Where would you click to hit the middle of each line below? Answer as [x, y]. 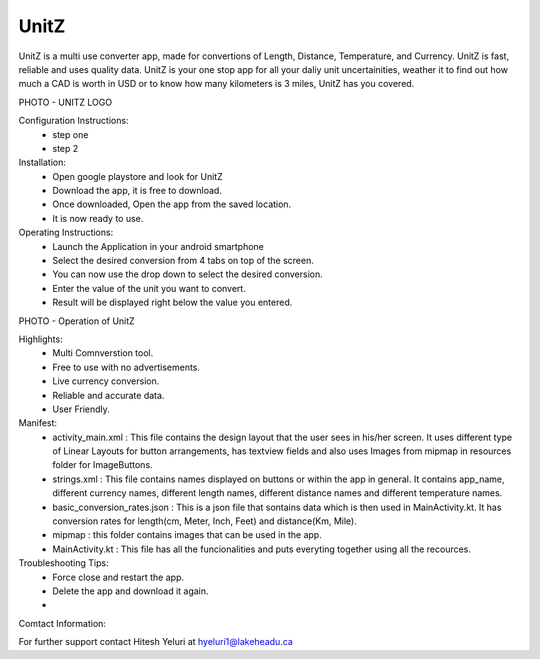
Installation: [42, 162]
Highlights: [41, 339]
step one [70, 134]
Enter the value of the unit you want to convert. [149, 288]
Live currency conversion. [106, 381]
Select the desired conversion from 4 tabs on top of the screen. [183, 261]
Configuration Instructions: [73, 121]
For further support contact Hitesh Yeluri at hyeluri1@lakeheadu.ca [156, 642]
